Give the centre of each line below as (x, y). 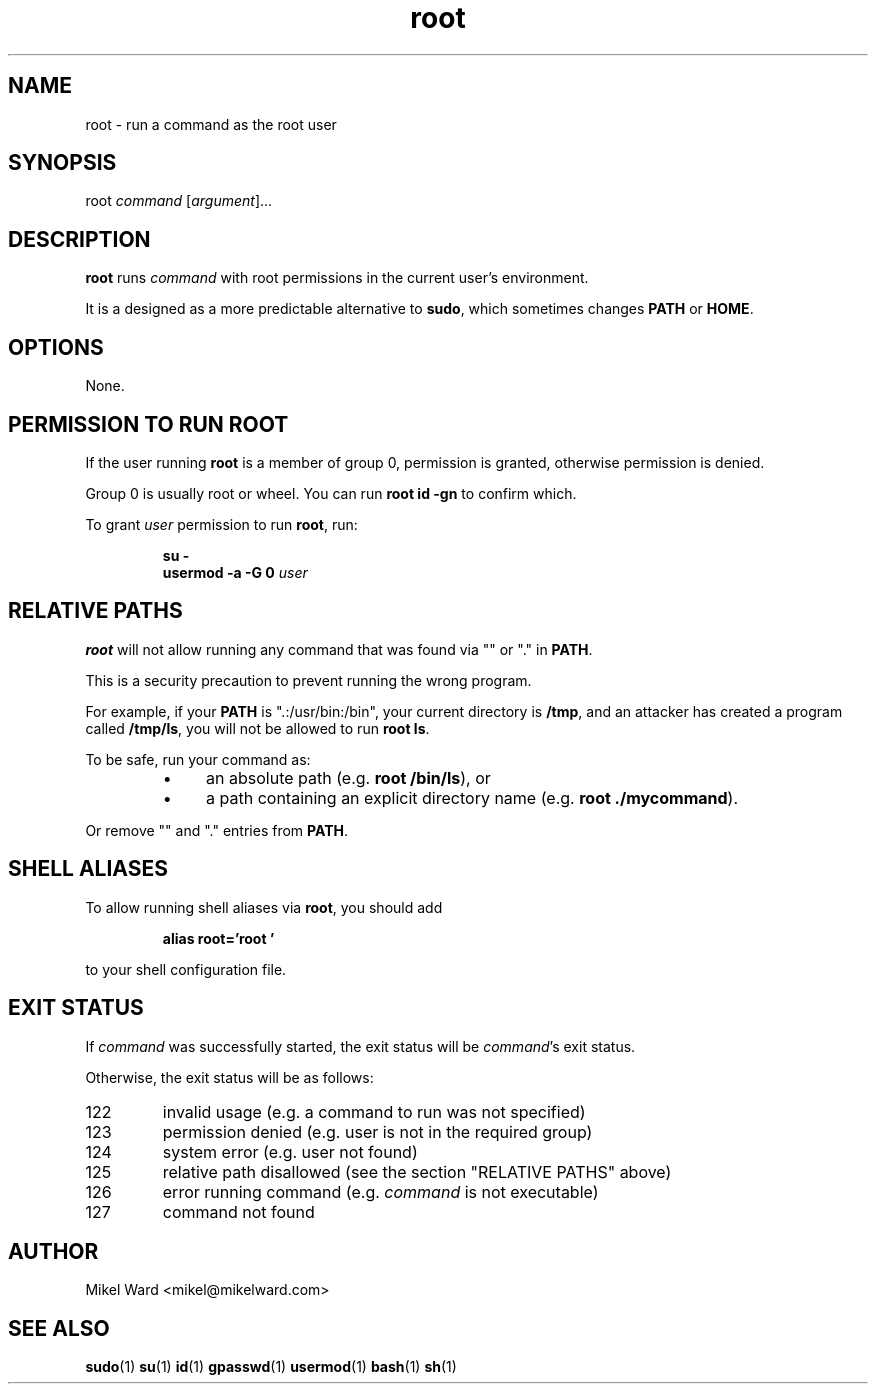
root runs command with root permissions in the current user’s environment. (337, 278)
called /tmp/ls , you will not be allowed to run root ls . (257, 728)
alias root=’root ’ (218, 938)
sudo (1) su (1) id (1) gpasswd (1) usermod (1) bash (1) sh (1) (271, 1367)
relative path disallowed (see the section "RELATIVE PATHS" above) (417, 1171)
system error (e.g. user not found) (290, 1151)
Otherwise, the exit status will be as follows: (229, 1077)
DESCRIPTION (79, 239)
